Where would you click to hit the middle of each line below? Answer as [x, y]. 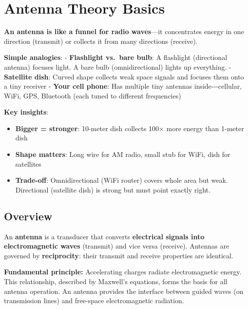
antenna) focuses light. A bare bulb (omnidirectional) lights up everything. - [118, 67]
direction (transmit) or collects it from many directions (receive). [101, 41]
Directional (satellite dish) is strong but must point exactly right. [113, 189]
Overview [28, 216]
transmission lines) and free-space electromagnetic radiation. [94, 300]
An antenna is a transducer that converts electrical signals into [104, 236]
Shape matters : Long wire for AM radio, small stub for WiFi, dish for [123, 154]
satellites [28, 164]
